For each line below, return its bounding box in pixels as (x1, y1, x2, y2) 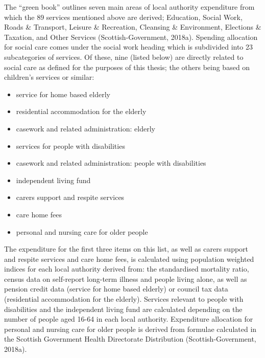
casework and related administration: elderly (16, 123, 155, 133)
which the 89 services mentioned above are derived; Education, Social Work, (4, 11, 243, 22)
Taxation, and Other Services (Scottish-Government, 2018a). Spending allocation (4, 31, 258, 42)
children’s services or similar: (4, 72, 94, 82)
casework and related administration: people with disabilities (16, 158, 206, 168)
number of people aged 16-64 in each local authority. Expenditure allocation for (4, 314, 253, 324)
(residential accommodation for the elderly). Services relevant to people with (4, 294, 244, 304)
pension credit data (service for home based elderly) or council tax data (4, 283, 228, 294)
